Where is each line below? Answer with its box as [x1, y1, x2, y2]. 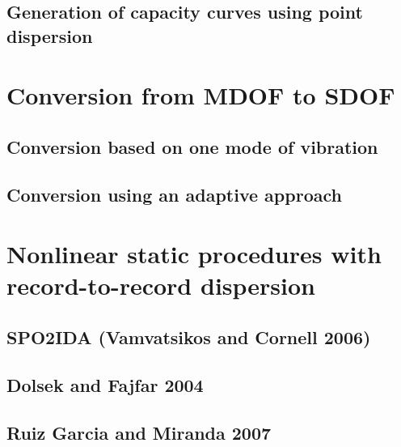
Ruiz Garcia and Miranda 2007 [6, 419, 272, 445]
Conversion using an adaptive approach [6, 181, 342, 206]
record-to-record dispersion [6, 269, 315, 302]
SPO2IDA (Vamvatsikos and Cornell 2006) [6, 325, 371, 350]
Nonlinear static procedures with [6, 237, 382, 270]
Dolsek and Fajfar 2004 [6, 372, 204, 397]
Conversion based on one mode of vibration [6, 134, 378, 159]
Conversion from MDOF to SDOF [6, 79, 395, 112]
